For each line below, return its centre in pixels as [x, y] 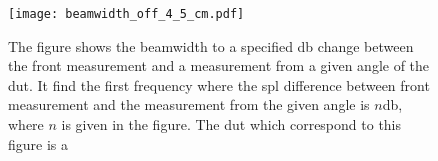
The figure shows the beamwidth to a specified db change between [211, 45]
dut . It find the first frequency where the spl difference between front [219, 84]
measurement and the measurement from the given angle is [189, 104]
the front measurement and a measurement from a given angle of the [219, 65]
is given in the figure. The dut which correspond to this [231, 124]
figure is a [38, 143]
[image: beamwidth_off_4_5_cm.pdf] [126, 14]
